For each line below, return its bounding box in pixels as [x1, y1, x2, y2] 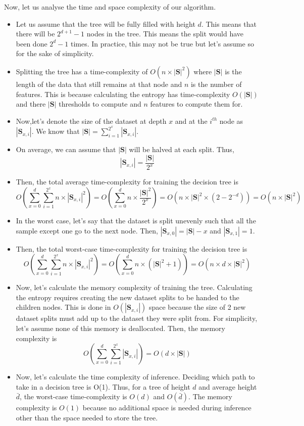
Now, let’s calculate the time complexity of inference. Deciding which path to [16, 371, 255, 382]
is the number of [190, 78, 242, 89]
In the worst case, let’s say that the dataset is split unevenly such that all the [16, 215, 256, 225]
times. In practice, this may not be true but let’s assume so [70, 38, 254, 49]
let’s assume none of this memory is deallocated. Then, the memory [16, 322, 225, 333]
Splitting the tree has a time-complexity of [16, 66, 148, 76]
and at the [175, 115, 208, 126]
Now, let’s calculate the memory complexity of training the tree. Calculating [16, 282, 252, 293]
